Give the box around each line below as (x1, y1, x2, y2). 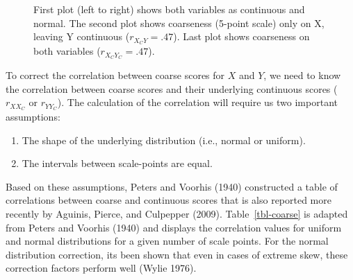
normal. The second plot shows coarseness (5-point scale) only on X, (33, 15, 325, 30)
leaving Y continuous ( (33, 29, 130, 44)
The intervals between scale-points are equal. (22, 156, 213, 170)
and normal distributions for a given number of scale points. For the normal (6, 234, 329, 248)
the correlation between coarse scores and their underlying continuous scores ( (6, 81, 338, 96)
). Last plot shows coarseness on (173, 29, 310, 44)
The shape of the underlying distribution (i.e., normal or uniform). (22, 132, 306, 147)
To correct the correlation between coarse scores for (6, 67, 225, 82)
